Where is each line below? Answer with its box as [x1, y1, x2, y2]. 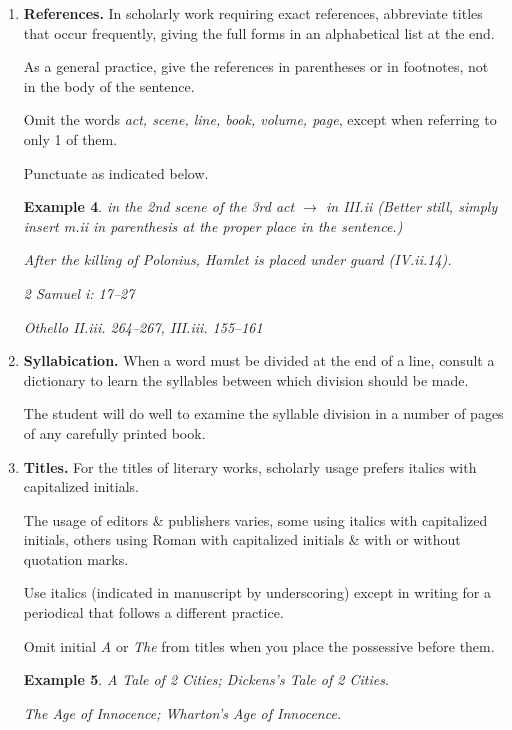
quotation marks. [23, 548, 129, 569]
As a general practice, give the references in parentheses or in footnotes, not [23, 56, 489, 77]
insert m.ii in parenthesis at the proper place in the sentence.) [23, 215, 403, 236]
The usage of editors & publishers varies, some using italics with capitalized [23, 509, 488, 530]
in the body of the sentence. [23, 75, 195, 96]
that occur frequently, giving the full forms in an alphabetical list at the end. [23, 22, 495, 43]
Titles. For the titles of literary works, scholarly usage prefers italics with [23, 456, 477, 477]
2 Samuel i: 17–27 [23, 282, 135, 303]
